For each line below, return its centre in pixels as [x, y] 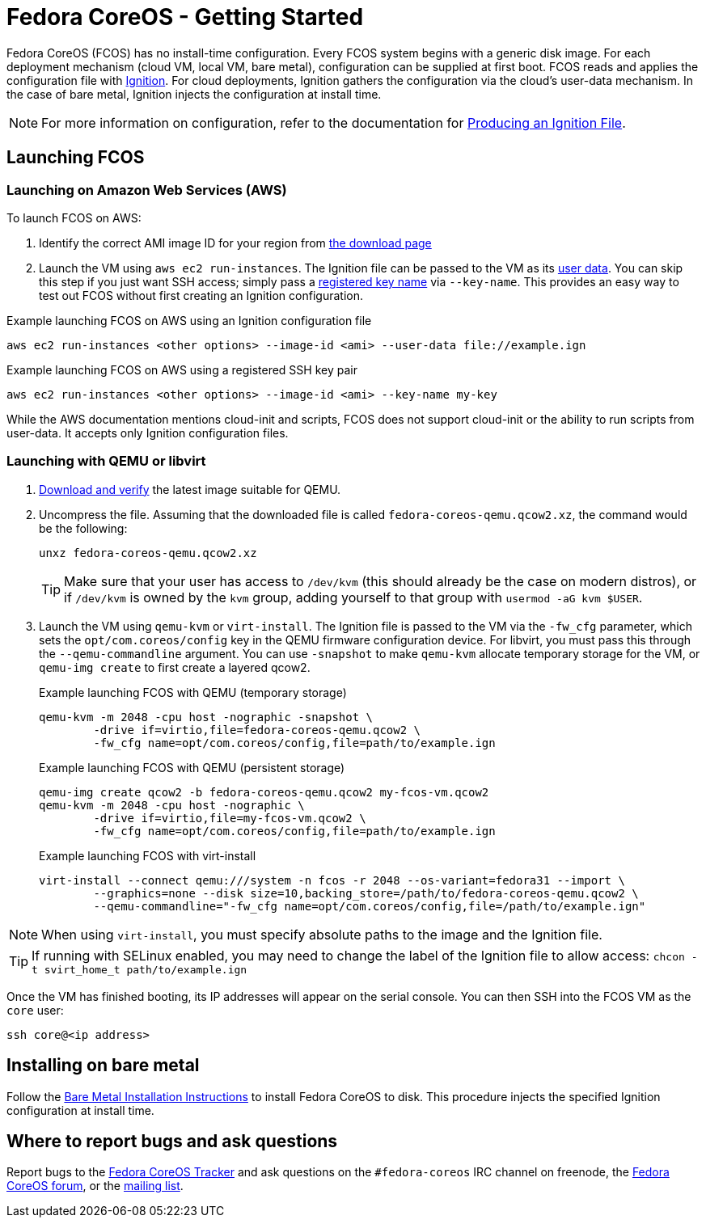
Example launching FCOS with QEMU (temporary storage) [193, 692]
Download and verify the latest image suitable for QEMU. [190, 489]
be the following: [83, 528]
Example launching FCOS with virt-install [148, 855]
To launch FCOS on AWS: [74, 217]
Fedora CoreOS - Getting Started [185, 17]
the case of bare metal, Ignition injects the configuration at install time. [194, 94]
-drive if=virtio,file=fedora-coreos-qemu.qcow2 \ [257, 730]
